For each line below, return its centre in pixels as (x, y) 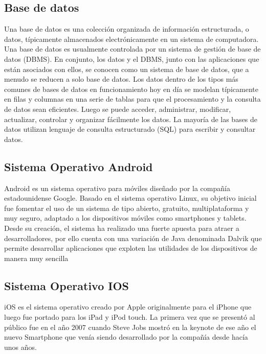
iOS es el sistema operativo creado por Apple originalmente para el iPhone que (128, 307)
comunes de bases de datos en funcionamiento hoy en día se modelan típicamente (131, 89)
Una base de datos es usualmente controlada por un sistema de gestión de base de (132, 49)
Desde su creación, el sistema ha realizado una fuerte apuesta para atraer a (122, 228)
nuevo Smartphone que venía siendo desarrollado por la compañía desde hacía (126, 337)
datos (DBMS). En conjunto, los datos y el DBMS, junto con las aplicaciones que (132, 58)
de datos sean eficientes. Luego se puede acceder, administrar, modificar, (118, 109)
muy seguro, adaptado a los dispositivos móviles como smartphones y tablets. (125, 218)
